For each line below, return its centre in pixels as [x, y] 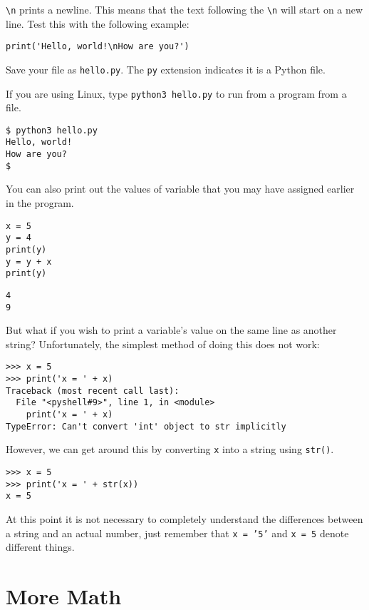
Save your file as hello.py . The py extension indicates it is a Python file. [166, 69]
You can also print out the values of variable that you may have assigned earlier [180, 189]
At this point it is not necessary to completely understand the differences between [184, 518]
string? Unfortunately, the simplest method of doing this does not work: [163, 344]
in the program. [40, 203]
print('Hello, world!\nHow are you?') [98, 47]
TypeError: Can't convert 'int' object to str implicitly [146, 426]
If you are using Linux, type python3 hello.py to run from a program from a [176, 93]
